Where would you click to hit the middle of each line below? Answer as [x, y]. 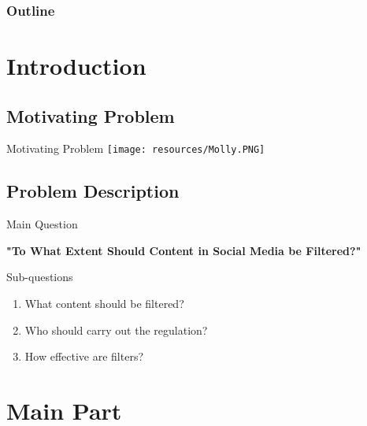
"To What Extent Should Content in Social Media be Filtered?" [184, 250]
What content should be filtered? [104, 304]
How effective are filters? [84, 356]
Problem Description [93, 191]
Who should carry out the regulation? [116, 330]
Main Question [42, 224]
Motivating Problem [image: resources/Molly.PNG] [136, 148]
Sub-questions [40, 277]
